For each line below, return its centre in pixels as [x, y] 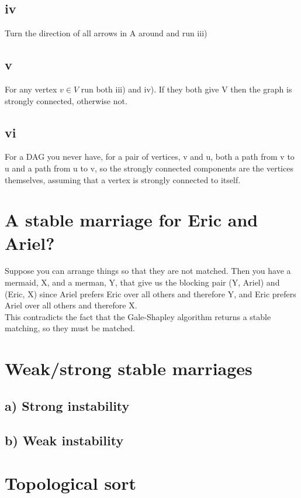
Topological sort [70, 483]
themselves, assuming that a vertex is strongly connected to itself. [123, 179]
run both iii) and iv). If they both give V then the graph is [186, 89]
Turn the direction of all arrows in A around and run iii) [106, 33]
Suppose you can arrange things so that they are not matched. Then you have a [148, 271]
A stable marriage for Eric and [132, 220]
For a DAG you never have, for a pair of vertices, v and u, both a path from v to [150, 157]
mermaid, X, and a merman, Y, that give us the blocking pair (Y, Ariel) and [142, 282]
